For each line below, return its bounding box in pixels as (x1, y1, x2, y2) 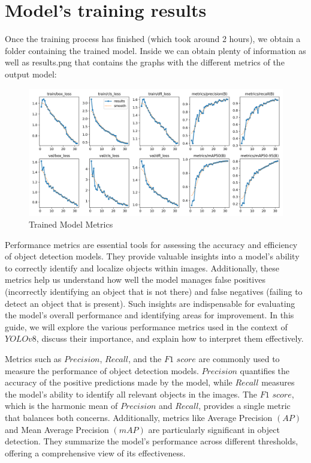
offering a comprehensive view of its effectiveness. (5, 446, 186, 459)
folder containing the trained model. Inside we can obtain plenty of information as (5, 44, 306, 56)
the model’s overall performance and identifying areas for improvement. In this (5, 309, 294, 321)
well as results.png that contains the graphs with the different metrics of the (5, 56, 285, 68)
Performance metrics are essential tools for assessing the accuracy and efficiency (5, 238, 298, 250)
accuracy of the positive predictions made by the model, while (5, 376, 233, 389)
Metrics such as (5, 353, 62, 365)
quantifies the (240, 364, 290, 377)
